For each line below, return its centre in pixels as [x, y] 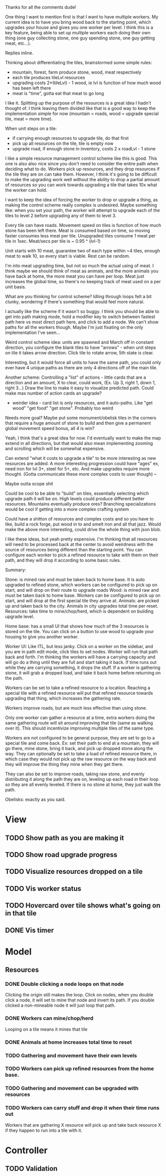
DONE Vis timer [29, 930]
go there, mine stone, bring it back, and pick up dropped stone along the [79, 748]
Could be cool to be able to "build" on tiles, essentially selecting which [77, 493]
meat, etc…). [18, 43]
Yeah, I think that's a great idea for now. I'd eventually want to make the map [83, 438]
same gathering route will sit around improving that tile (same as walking [79, 723]
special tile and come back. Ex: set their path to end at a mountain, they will [82, 743]
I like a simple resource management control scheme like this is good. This [81, 158]
